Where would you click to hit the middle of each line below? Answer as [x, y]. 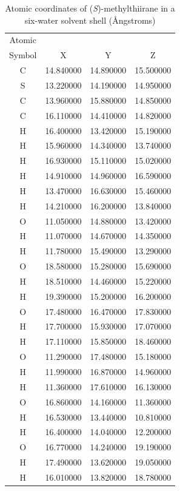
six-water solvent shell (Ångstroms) [90, 20]
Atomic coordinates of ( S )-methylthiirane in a [90, 8]
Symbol [23, 55]
